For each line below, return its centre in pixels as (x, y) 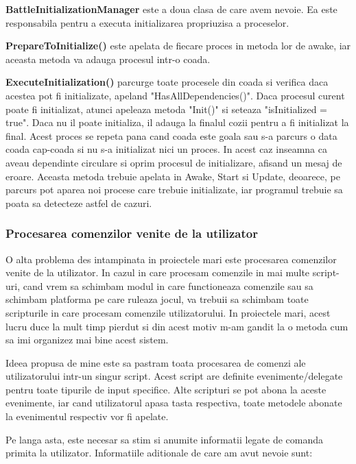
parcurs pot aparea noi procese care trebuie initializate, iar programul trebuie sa (174, 190)
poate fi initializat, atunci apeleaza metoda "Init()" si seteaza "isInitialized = (166, 109)
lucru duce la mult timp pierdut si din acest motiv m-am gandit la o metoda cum (177, 326)
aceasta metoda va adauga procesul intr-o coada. (108, 59)
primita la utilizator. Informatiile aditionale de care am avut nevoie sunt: (159, 453)
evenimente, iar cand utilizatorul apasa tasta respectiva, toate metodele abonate (174, 403)
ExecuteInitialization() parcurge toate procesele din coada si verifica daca (167, 82)
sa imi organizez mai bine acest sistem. (87, 340)
